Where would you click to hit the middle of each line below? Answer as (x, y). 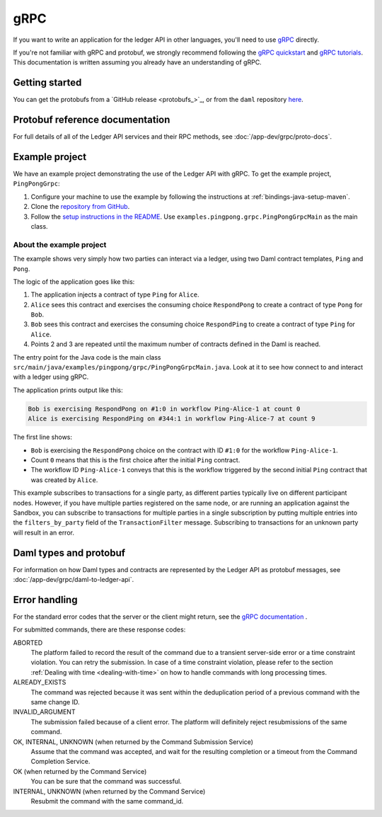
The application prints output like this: (68, 390)
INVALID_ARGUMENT (44, 712)
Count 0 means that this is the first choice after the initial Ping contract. (135, 459)
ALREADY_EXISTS (40, 682)
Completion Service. (60, 762)
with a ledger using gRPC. (51, 377)
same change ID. (55, 702)
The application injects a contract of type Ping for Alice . (115, 295)
